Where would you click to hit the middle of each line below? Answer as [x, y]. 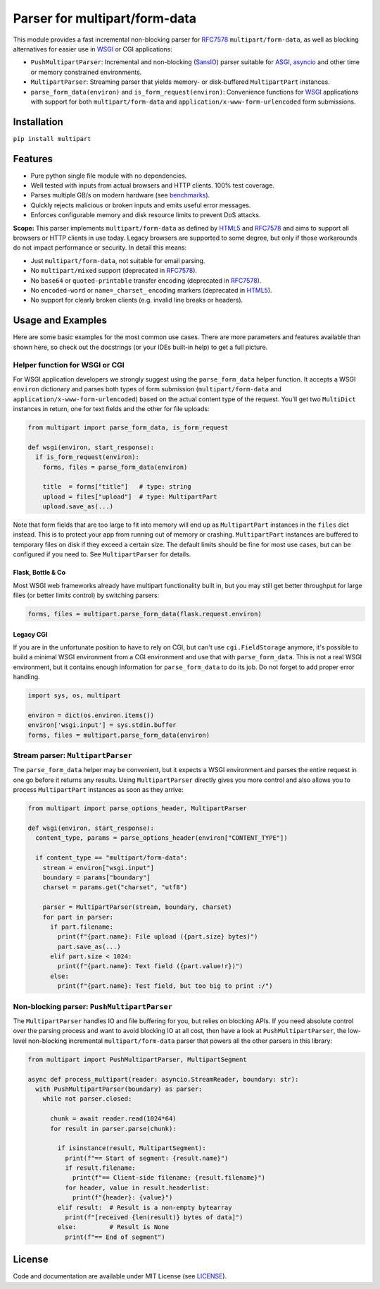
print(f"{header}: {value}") [122, 1198]
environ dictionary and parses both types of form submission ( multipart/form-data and [147, 389]
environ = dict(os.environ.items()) [91, 715]
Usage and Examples [60, 320]
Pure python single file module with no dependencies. [109, 176]
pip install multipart [52, 139]
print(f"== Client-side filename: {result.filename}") [169, 1178]
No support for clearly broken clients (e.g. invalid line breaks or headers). [137, 300]
